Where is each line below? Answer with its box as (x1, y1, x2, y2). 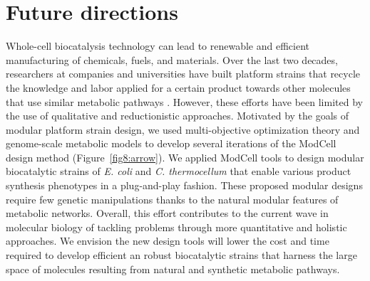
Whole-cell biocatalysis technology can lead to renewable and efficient (6, 38, 309, 53)
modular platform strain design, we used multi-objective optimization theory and (6, 122, 360, 137)
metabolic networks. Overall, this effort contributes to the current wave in (6, 206, 329, 221)
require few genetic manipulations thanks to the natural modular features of (6, 191, 339, 206)
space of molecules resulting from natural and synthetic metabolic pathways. (6, 261, 340, 276)
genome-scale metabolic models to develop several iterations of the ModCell (6, 136, 336, 151)
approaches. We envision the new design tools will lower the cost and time (6, 233, 329, 248)
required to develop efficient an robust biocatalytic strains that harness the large (6, 248, 357, 263)
